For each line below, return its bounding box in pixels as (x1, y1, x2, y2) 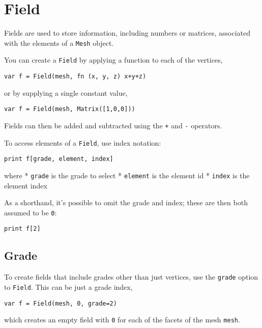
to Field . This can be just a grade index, (4, 281, 133, 292)
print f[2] (4, 225, 41, 233)
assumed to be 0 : (4, 207, 57, 217)
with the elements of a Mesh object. (4, 37, 114, 48)
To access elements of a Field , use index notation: (4, 137, 161, 148)
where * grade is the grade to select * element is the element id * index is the (4, 170, 250, 180)
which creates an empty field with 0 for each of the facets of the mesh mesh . (4, 314, 240, 325)
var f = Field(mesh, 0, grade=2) (4, 299, 117, 307)
